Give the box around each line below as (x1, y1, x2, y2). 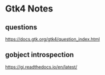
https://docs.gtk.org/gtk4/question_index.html (5, 36, 100, 42)
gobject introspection (5, 50, 74, 59)
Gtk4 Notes (5, 3, 53, 14)
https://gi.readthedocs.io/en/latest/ (5, 63, 77, 70)
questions (5, 23, 37, 31)
